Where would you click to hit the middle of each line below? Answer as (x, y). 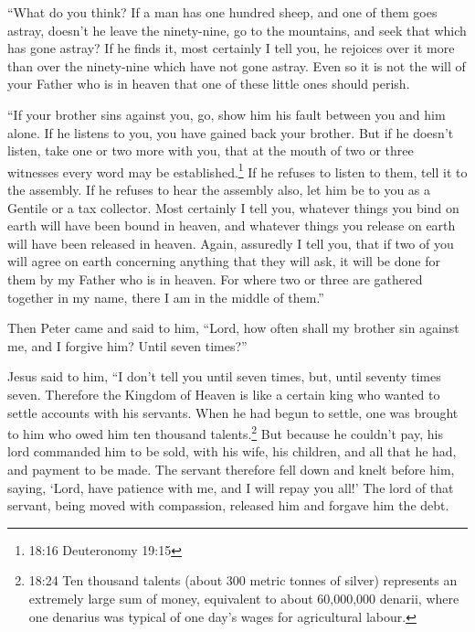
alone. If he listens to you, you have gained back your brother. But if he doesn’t (231, 132)
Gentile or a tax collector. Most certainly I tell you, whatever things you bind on (233, 207)
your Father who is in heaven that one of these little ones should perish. (209, 84)
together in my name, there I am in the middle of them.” (166, 297)
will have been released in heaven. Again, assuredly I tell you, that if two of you (231, 243)
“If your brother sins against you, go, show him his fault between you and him (227, 114)
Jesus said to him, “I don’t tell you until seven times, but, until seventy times (224, 376)
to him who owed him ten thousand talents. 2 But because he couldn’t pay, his (225, 432)
